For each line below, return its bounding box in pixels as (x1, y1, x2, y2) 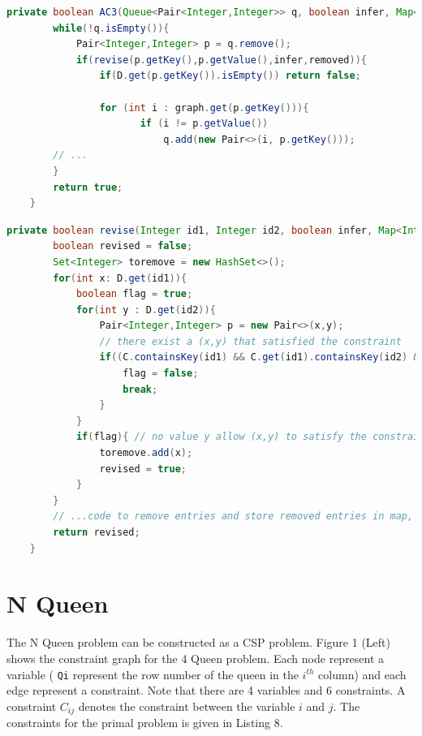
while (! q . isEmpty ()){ (53, 22, 170, 34)
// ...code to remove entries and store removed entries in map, (53, 510, 414, 523)
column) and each (318, 665, 407, 682)
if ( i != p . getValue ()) (140, 118, 269, 130)
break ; (123, 383, 158, 395)
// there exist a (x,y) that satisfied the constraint (99, 335, 402, 347)
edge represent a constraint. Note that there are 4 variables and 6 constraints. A (6, 682, 406, 699)
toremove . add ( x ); (99, 447, 193, 459)
